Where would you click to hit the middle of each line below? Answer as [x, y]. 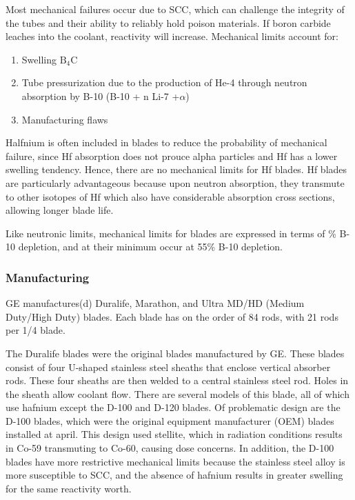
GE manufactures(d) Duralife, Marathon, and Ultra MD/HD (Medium [155, 303]
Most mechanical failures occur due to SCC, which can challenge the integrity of [175, 9]
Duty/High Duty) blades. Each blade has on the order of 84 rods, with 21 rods [172, 316]
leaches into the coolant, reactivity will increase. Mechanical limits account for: [172, 36]
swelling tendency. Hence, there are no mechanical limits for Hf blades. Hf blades [176, 169]
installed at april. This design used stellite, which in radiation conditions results [174, 434]
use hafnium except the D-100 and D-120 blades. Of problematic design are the [173, 407]
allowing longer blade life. [60, 210]
